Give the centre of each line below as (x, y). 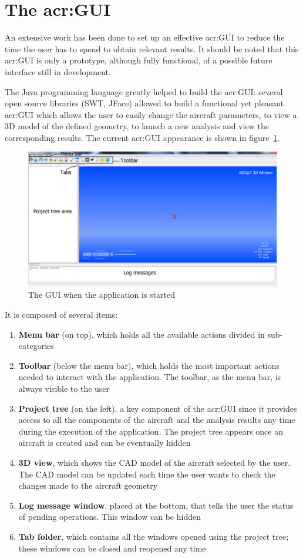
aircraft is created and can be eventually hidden (105, 443)
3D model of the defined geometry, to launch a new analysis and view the (137, 126)
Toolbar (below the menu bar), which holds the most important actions (149, 365)
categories (36, 346)
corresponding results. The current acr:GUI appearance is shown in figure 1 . (142, 137)
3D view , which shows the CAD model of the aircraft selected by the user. (154, 462)
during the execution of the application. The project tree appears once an (151, 431)
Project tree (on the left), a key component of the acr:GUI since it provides (158, 408)
